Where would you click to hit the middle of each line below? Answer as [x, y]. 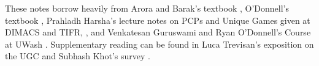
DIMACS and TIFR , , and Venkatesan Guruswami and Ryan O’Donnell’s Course [158, 32]
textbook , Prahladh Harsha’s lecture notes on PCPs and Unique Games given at [158, 20]
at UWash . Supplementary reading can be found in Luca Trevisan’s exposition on [159, 44]
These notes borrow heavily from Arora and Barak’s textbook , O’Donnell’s [147, 8]
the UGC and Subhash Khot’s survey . [78, 56]
